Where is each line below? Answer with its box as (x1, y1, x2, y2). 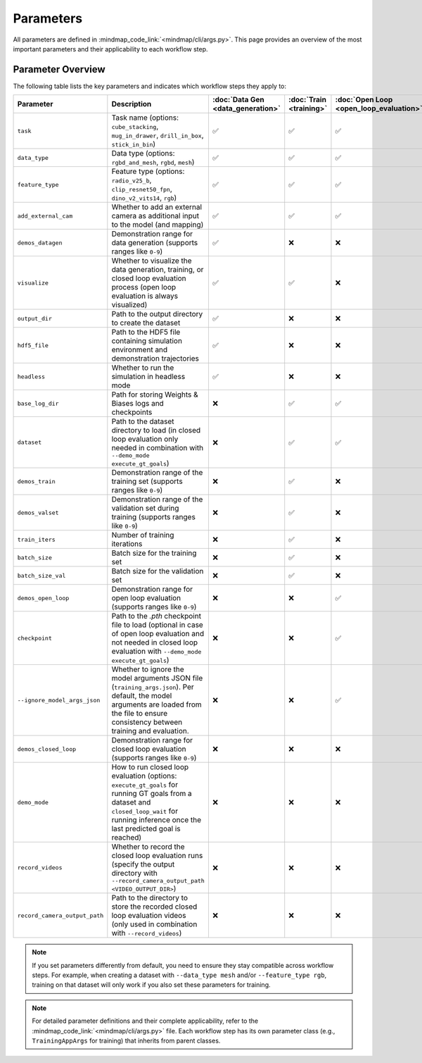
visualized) (111, 300, 148, 310)
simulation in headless (111, 372, 186, 382)
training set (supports (111, 476, 183, 486)
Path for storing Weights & (111, 390, 198, 399)
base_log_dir (17, 399, 59, 407)
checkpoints (111, 407, 153, 417)
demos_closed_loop (17, 745, 77, 753)
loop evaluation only (111, 434, 179, 444)
